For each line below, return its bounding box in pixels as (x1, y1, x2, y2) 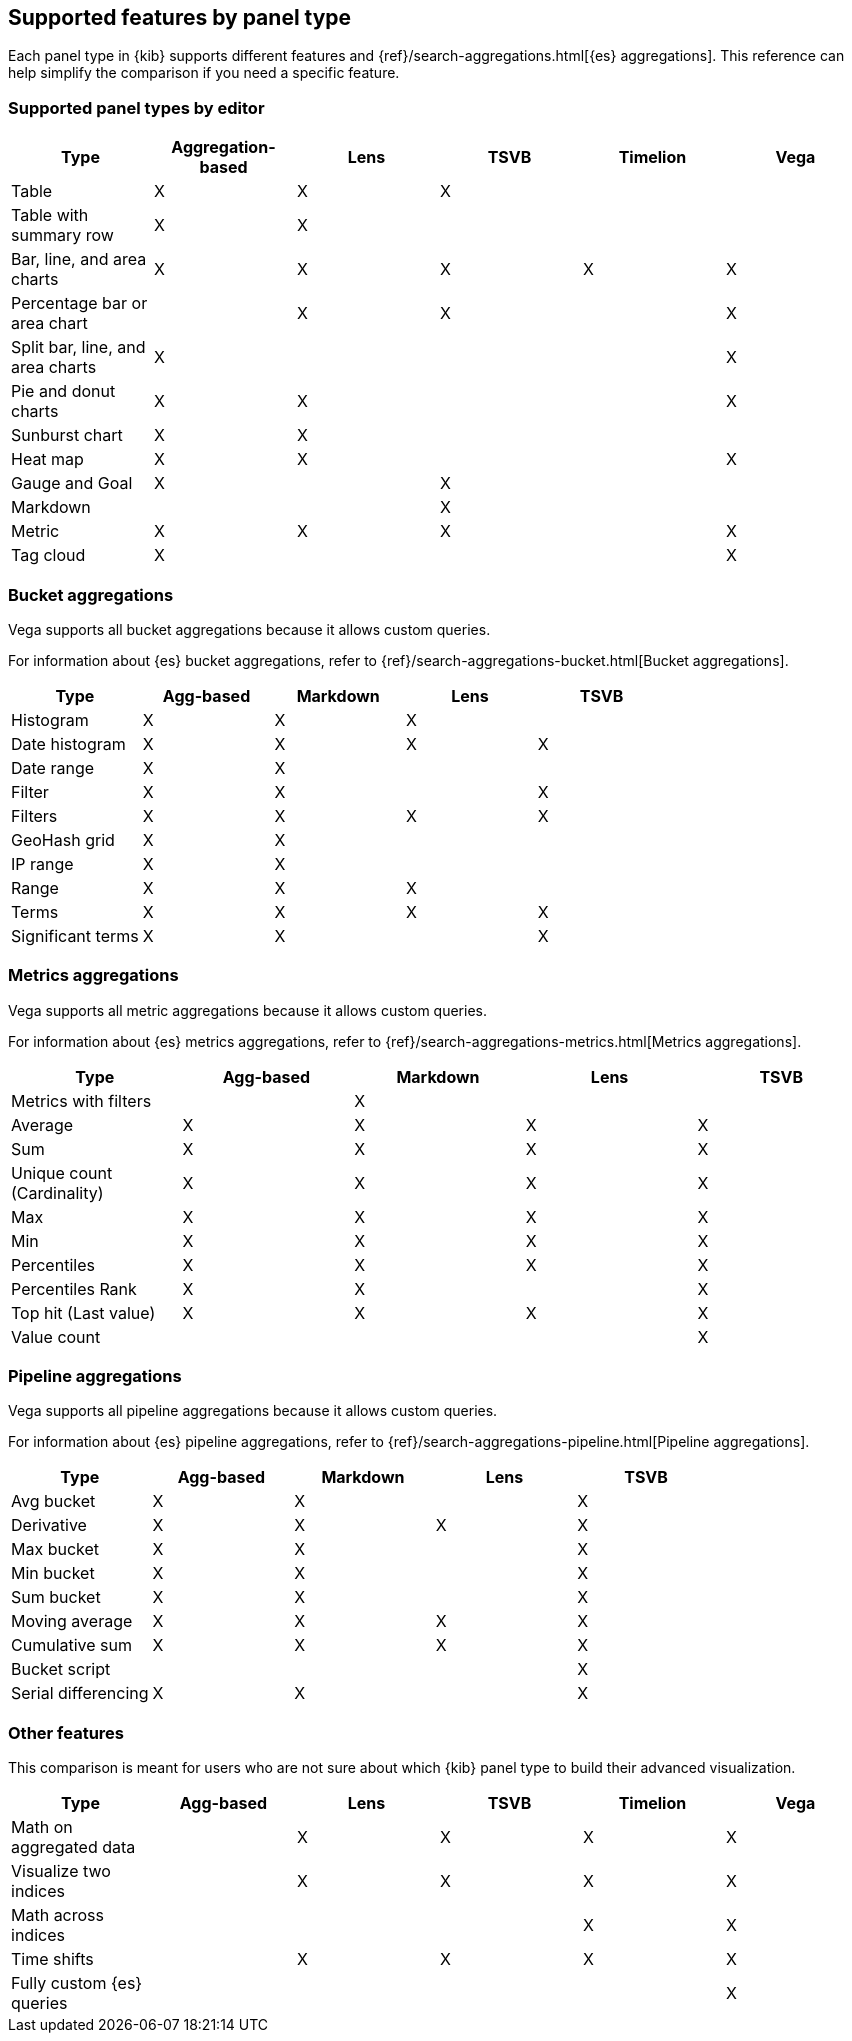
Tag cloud (11, 545, 86, 566)
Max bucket (11, 1539, 100, 1560)
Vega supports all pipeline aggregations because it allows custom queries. (8, 1402, 498, 1420)
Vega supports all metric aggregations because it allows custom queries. (8, 1001, 488, 1019)
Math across (11, 1905, 104, 1926)
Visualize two (11, 1861, 111, 1882)
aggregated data (11, 1837, 136, 1858)
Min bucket (11, 1563, 95, 1584)
